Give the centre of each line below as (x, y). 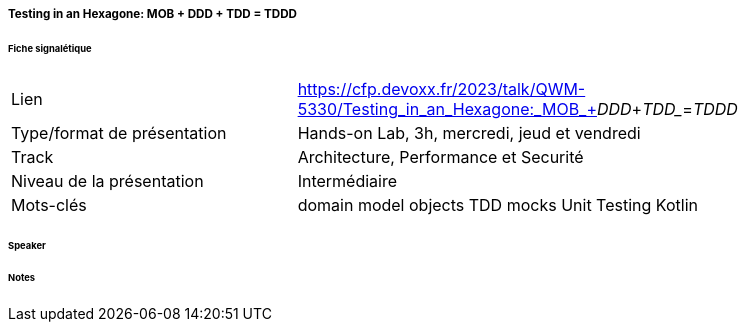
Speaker (27, 245)
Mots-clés (49, 204)
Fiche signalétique (50, 48)
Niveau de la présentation (107, 180)
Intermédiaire (347, 180)
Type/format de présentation (119, 132)
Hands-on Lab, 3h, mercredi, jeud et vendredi (469, 132)
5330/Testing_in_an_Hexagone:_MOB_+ (447, 108)
